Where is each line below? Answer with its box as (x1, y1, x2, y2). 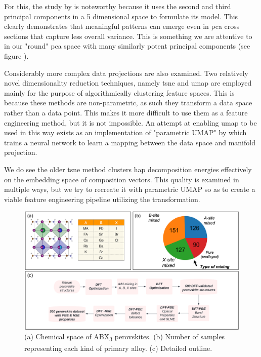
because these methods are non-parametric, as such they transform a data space (4, 97, 252, 108)
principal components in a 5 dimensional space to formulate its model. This (4, 11, 238, 21)
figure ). (4, 50, 29, 61)
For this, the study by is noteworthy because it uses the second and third (4, 1, 231, 11)
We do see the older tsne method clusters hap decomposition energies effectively (4, 164, 252, 174)
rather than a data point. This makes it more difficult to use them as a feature (4, 107, 248, 117)
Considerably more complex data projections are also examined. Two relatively (4, 67, 248, 78)
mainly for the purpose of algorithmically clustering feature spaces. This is (4, 87, 235, 98)
